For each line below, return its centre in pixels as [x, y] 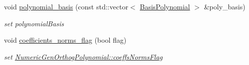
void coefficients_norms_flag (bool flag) [65, 40]
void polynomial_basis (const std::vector [66, 6]
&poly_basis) [225, 6]
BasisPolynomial [165, 6]
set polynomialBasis [34, 23]
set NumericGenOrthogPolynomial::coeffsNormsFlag [83, 56]
